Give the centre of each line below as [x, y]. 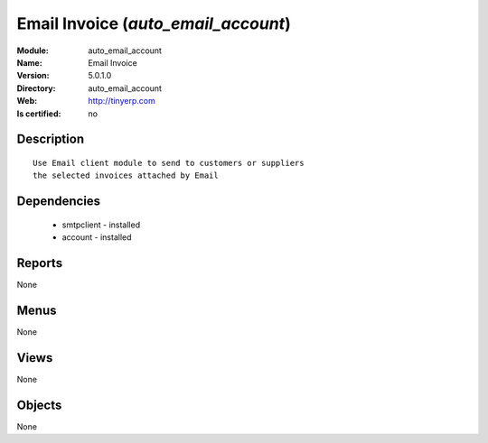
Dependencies [59, 202]
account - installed [97, 237]
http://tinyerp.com [122, 101]
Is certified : [39, 114]
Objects [39, 405]
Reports [40, 263]
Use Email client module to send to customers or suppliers [169, 163]
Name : [29, 62]
